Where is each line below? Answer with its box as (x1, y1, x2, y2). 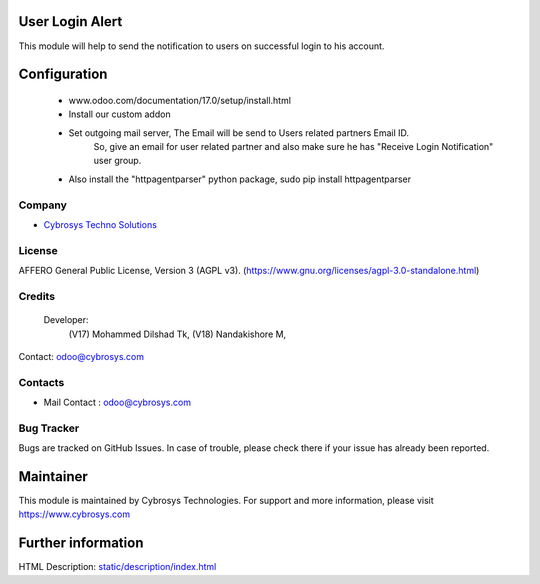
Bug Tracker (18, 421, 80, 435)
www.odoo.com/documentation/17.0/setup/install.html (68, 94, 292, 106)
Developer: (43, 314, 89, 326)
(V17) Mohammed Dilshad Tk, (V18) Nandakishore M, (68, 328, 287, 340)
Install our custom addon (68, 108, 171, 120)
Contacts (18, 375, 65, 389)
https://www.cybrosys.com (18, 508, 130, 520)
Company (18, 198, 67, 212)
